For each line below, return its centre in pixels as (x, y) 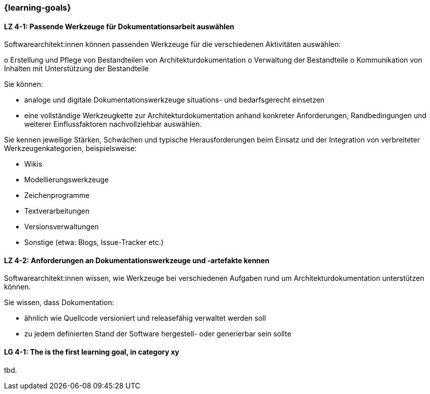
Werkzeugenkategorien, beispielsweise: (70, 149)
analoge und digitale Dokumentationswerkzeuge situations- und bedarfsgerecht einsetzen (174, 100)
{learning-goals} (38, 8)
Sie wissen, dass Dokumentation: (59, 303)
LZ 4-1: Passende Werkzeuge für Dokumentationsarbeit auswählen (119, 26)
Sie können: (24, 84)
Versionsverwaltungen (62, 227)
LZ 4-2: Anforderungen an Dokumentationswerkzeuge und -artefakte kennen (137, 260)
